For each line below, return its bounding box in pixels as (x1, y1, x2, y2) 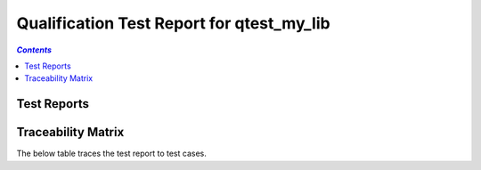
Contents (16, 45, 53, 55)
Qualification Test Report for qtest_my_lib (16, 13, 330, 33)
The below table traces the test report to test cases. (16, 148, 207, 159)
